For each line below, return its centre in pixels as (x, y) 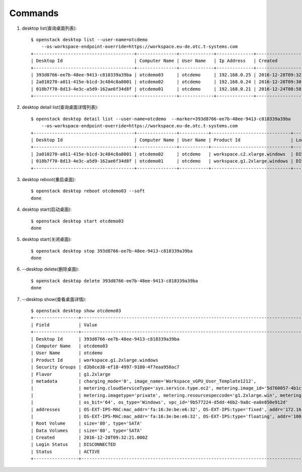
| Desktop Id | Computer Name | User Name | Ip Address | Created (154, 61)
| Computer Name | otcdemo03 (69, 346)
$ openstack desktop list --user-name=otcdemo (89, 40)
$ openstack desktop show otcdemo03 (76, 311)
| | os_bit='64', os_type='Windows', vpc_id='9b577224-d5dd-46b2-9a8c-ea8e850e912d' (160, 402)
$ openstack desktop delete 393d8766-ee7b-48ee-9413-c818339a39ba (115, 281)
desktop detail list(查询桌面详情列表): (60, 107)
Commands (34, 13)
